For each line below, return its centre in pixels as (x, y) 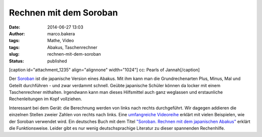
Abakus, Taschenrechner (72, 47)
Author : (17, 33)
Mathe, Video (61, 41)
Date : (15, 27)
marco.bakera (61, 33)
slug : (14, 54)
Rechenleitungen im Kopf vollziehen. (46, 99)
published (57, 61)
